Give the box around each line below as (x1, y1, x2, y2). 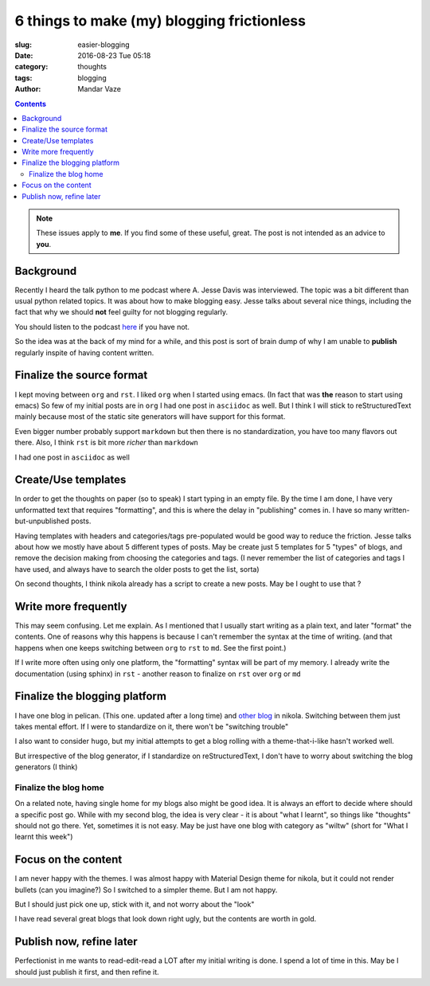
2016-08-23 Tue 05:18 (77, 50, 151, 60)
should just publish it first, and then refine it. (14, 967, 159, 976)
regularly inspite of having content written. (14, 347, 154, 358)
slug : (14, 40, 32, 49)
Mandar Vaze (77, 84, 121, 94)
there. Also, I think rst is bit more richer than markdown (14, 438, 198, 448)
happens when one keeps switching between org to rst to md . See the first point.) (14, 643, 287, 652)
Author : (14, 84, 41, 94)
